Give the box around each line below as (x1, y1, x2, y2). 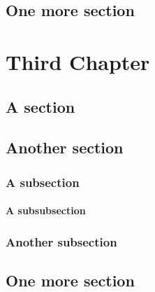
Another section (6, 137, 124, 158)
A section (6, 95, 75, 117)
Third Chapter (6, 47, 150, 76)
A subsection (6, 173, 80, 190)
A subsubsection (6, 203, 86, 218)
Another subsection (6, 232, 117, 250)
